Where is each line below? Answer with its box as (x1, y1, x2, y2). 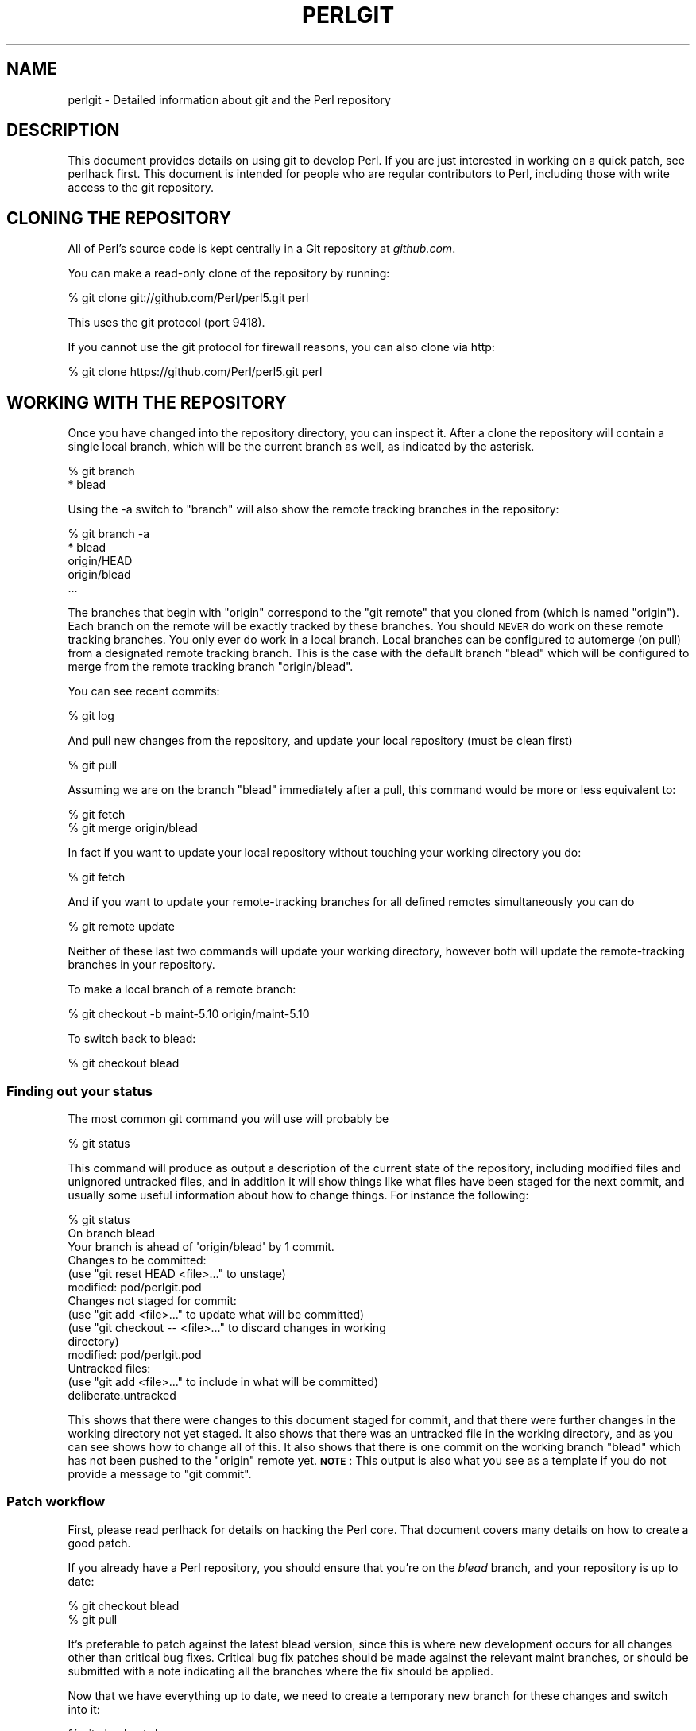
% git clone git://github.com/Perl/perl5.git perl (68, 291, 309, 305)
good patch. (68, 1535, 131, 1550)
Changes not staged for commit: (68, 1293, 237, 1307)
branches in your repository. (68, 958, 215, 972)
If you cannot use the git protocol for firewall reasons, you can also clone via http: (68, 340, 495, 354)
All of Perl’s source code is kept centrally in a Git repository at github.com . (68, 242, 456, 256)
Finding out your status (6, 1082, 153, 1099)
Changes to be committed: (68, 1253, 207, 1267)
